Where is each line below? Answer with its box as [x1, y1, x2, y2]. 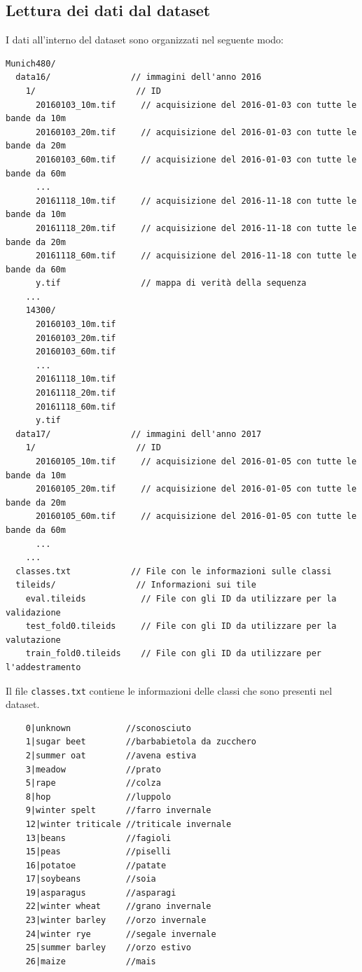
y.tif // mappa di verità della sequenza [35, 278, 307, 289]
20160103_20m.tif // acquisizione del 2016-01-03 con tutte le [35, 127, 357, 137]
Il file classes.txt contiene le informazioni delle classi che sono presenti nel [6, 683, 333, 697]
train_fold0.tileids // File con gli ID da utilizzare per [25, 648, 322, 659]
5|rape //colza [25, 778, 161, 789]
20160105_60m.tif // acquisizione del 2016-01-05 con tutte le [35, 511, 357, 522]
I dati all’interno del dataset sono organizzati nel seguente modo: [6, 32, 284, 47]
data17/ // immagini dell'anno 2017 [15, 429, 262, 439]
